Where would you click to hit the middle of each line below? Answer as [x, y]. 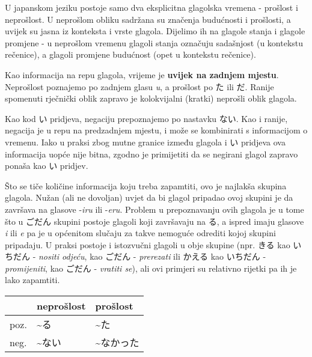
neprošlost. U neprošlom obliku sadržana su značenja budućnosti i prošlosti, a [148, 19]
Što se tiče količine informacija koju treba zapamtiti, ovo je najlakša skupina [146, 185]
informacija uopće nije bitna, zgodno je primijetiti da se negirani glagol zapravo [151, 154]
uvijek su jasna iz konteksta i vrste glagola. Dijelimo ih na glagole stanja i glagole [155, 31]
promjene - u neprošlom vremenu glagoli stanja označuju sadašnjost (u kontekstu [154, 42]
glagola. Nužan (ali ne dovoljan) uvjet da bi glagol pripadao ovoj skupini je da [149, 197]
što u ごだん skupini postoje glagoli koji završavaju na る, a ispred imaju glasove [154, 221]
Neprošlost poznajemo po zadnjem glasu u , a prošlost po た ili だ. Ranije [139, 86]
